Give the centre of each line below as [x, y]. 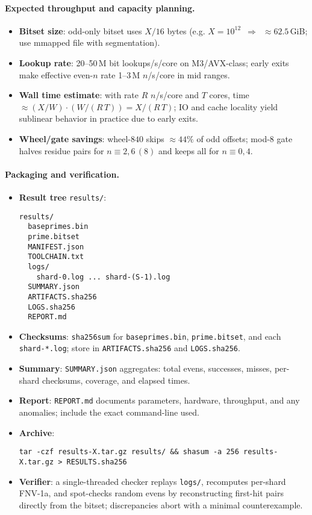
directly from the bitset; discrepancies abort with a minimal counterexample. [161, 504]
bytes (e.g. [186, 30]
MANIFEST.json [56, 247]
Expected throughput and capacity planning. [100, 8]
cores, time [229, 95]
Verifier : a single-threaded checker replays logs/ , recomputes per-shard [152, 481]
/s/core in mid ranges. [189, 74]
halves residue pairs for [61, 150]
